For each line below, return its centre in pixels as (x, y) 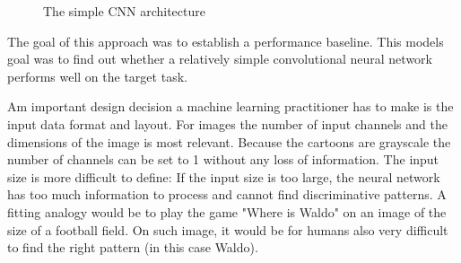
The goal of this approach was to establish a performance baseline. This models (226, 41)
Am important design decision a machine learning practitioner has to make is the (230, 106)
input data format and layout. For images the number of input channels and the (227, 123)
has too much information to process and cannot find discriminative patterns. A (227, 194)
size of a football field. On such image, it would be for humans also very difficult (228, 229)
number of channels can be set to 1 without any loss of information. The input (223, 159)
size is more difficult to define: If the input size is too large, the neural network (224, 176)
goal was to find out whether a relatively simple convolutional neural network (220, 59)
